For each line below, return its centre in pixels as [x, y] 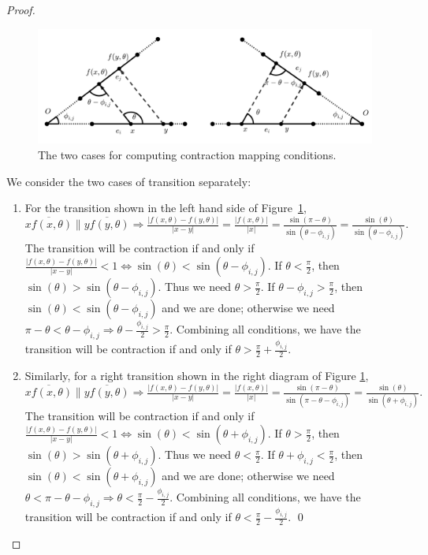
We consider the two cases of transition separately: [129, 181]
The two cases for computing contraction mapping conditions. [187, 154]
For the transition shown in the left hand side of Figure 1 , [166, 208]
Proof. [21, 9]
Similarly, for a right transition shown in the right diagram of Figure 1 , [197, 376]
